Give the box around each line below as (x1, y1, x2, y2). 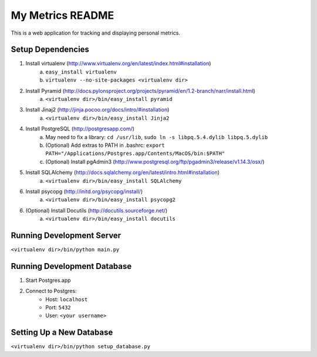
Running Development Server (11, 230, 122, 240)
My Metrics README (11, 9, 114, 22)
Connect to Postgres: (25, 288, 77, 295)
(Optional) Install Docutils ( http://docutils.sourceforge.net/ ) (25, 207, 168, 214)
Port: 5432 (45, 304, 72, 311)
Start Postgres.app (25, 277, 71, 284)
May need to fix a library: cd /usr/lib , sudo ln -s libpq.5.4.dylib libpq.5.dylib (45, 133, 268, 140)
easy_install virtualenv (45, 68, 117, 75)
